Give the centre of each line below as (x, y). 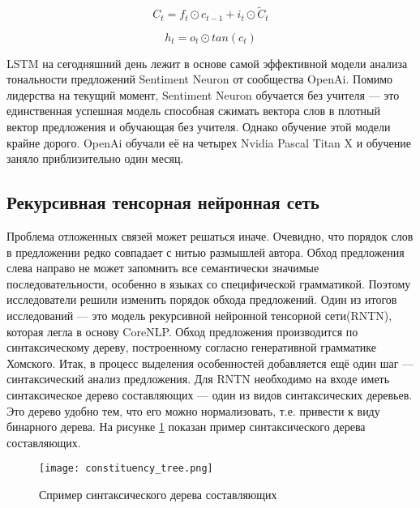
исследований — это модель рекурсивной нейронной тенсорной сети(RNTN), (199, 315)
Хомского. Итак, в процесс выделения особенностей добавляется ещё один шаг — (210, 363)
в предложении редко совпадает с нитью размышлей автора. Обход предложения (206, 252)
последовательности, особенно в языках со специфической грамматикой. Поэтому (209, 283)
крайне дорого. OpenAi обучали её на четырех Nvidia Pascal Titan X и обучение (209, 142)
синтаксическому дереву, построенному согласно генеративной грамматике (191, 347)
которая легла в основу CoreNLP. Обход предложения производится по (182, 331)
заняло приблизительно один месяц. (95, 158)
